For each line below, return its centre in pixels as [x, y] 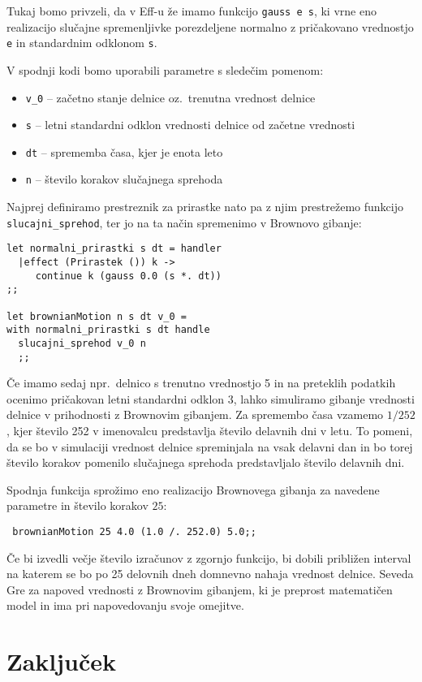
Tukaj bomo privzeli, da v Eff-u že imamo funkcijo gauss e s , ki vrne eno [192, 11]
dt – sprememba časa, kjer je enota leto [124, 151]
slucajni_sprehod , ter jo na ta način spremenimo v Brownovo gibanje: [184, 222]
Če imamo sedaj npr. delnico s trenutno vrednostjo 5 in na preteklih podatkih [201, 383]
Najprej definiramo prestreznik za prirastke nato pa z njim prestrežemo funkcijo [205, 207]
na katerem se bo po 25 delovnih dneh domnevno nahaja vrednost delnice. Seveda [210, 574]
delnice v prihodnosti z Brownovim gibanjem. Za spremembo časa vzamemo [195, 414]
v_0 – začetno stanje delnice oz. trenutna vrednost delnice [170, 97]
